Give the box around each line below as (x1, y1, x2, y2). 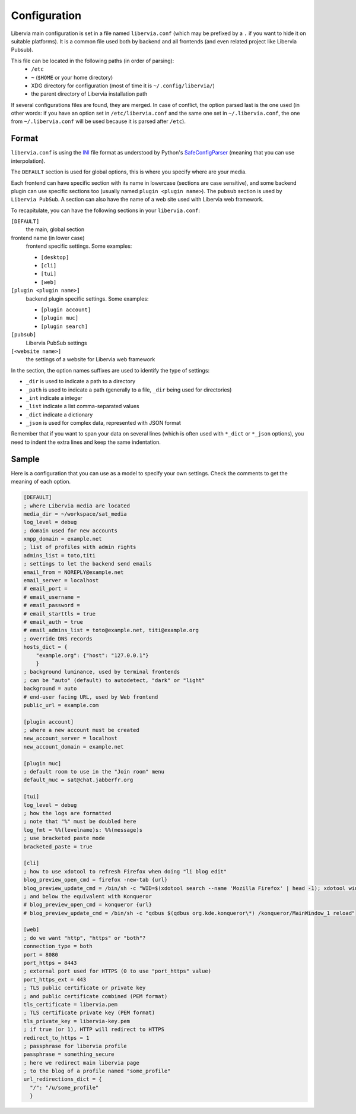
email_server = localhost (23, 577, 99, 584)
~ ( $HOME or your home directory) (31, 74, 113, 81)
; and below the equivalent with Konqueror (23, 893, 152, 900)
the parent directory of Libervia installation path (31, 90, 148, 97)
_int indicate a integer (26, 394, 82, 401)
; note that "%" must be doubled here (23, 818, 136, 825)
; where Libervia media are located (23, 502, 131, 509)
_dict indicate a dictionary (26, 411, 93, 418)
